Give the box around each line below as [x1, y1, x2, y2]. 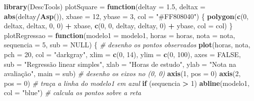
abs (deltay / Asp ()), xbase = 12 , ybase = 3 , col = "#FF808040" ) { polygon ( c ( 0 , [4, 11, 249, 21]
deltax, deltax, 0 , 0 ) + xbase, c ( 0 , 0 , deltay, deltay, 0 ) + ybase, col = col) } [4, 20, 233, 31]
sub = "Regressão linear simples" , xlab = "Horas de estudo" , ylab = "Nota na [4, 59, 236, 69]
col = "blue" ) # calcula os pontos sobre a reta [4, 87, 141, 98]
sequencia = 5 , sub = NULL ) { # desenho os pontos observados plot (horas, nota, [4, 40, 251, 50]
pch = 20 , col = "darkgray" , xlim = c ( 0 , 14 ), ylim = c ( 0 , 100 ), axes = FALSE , [4, 49, 241, 59]
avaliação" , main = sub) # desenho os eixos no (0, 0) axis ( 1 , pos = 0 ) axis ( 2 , [4, 68, 241, 79]
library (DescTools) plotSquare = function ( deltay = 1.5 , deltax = [4, 1, 205, 11]
